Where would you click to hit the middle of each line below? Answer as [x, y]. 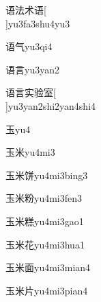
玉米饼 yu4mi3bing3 [47, 175]
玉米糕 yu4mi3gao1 [45, 221]
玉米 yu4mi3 [30, 152]
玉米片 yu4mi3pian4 [47, 290]
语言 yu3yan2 [32, 69]
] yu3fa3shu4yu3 [38, 23]
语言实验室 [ [31, 92]
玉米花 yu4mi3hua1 [45, 244]
